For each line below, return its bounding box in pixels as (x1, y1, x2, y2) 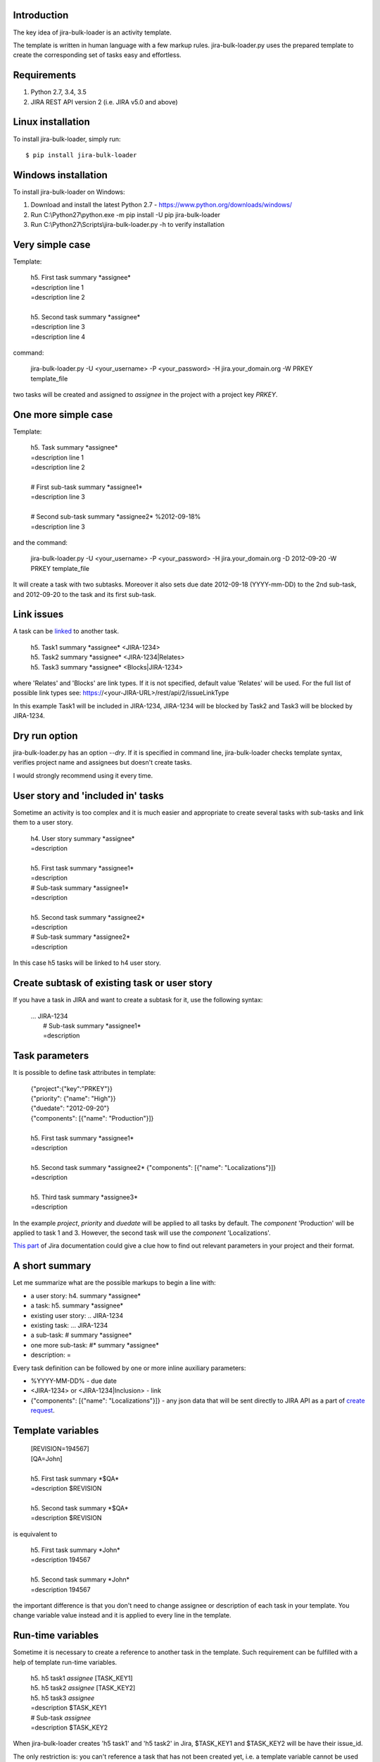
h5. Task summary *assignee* (30, 443, 118, 452)
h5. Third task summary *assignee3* (30, 1193, 139, 1201)
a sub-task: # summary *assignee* (30, 1331, 132, 1339)
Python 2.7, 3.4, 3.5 (30, 88, 87, 97)
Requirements (13, 69, 77, 81)
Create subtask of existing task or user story (13, 977, 213, 990)
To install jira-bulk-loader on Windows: (13, 187, 126, 196)
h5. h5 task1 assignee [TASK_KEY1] (30, 1674, 133, 1682)
